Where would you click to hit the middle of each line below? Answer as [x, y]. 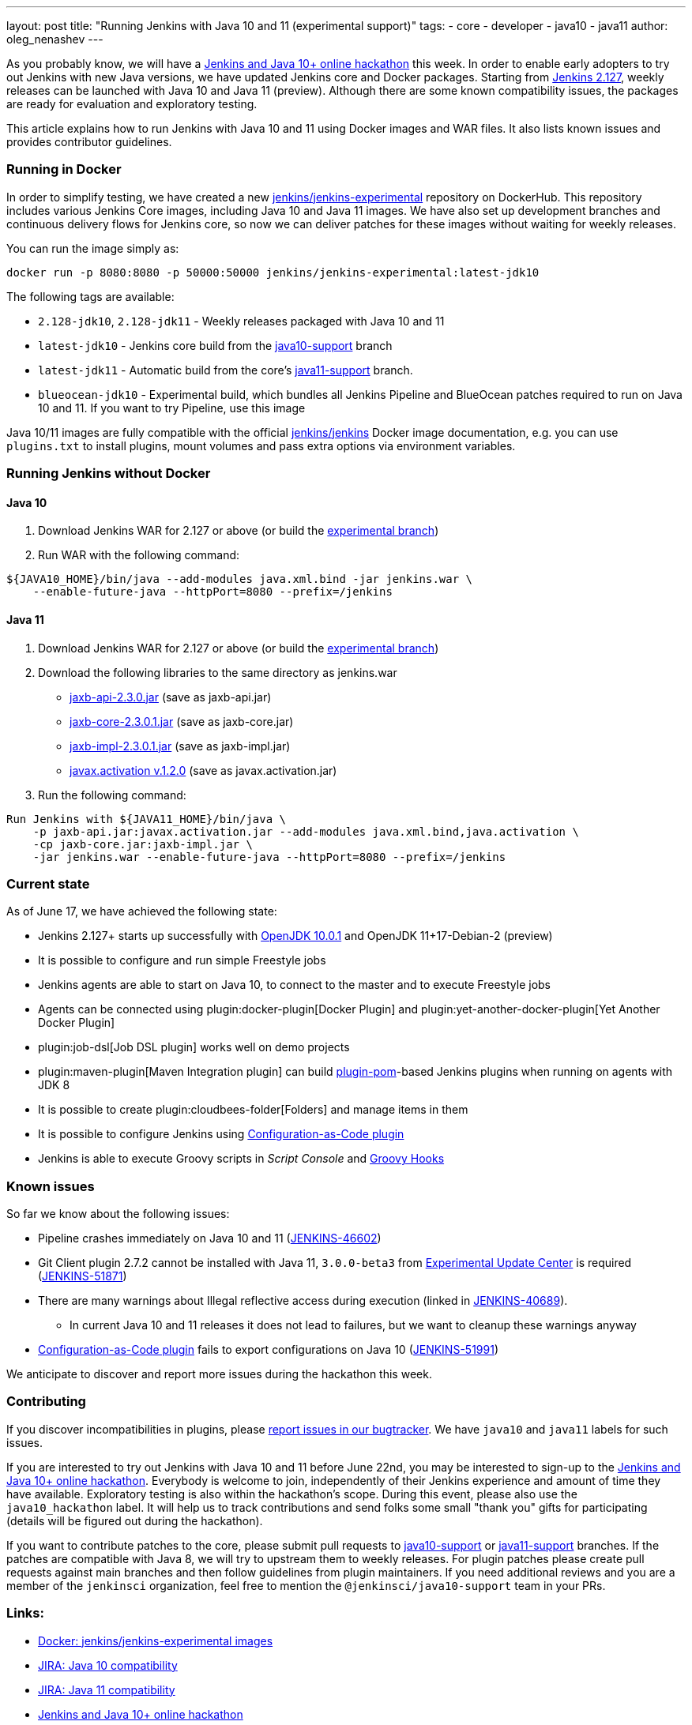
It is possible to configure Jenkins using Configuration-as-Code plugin [221, 1134]
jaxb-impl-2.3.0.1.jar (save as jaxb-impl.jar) [180, 746]
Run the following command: [112, 795]
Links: [25, 1613]
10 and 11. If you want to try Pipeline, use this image [172, 408]
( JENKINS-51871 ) [83, 1276]
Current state [48, 883]
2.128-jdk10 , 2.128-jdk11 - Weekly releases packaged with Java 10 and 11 [241, 321]
